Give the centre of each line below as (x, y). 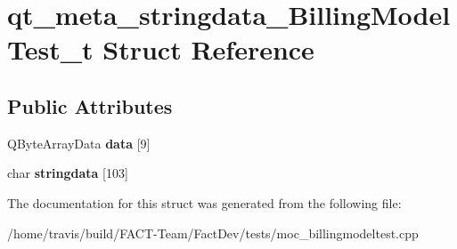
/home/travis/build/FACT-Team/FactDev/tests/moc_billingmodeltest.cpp (213, 233)
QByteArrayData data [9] (79, 143)
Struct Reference (208, 49)
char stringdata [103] (68, 173)
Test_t (50, 49)
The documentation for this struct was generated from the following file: (204, 202)
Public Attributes (90, 105)
